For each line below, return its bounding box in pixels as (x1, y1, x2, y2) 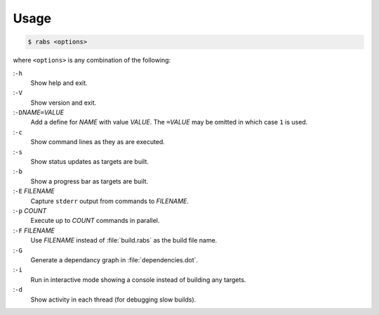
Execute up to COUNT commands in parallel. (30, 217, 160, 225)
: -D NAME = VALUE (13, 108, 65, 117)
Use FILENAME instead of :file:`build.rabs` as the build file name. (30, 236, 218, 245)
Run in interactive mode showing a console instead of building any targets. (30, 275, 246, 284)
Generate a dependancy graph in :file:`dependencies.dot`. (30, 255, 199, 264)
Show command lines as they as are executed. (30, 138, 165, 146)
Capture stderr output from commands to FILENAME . (30, 197, 189, 205)
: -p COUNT (13, 206, 47, 214)
